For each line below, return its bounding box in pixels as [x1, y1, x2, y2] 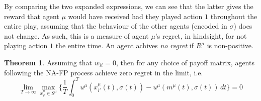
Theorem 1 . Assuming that [4, 57, 92, 67]
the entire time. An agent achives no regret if [55, 40, 194, 51]
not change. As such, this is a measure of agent [4, 30, 149, 41]
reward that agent [4, 11, 59, 21]
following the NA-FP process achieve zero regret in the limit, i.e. [4, 67, 203, 77]
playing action [4, 40, 48, 51]
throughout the [210, 11, 257, 21]
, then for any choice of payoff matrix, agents [116, 57, 254, 67]
